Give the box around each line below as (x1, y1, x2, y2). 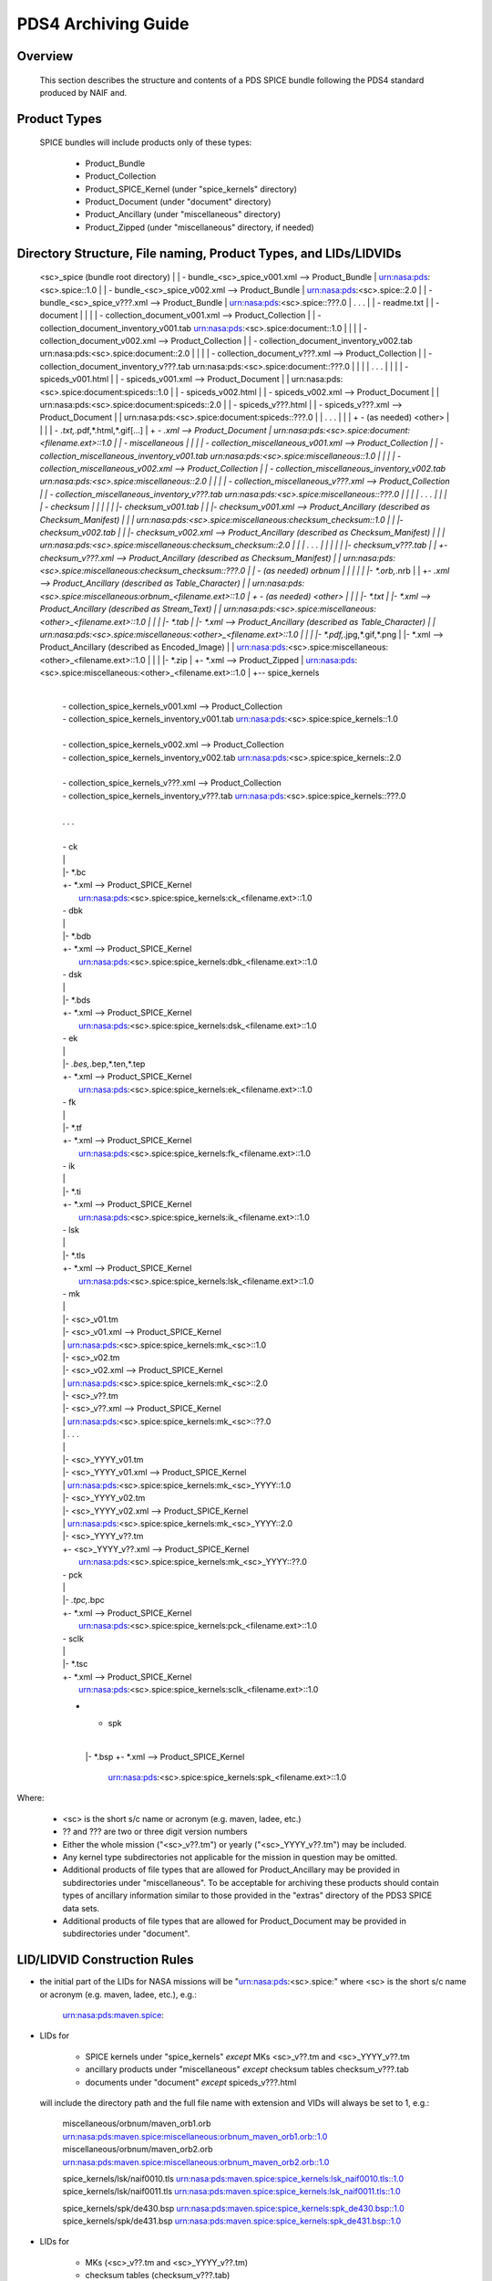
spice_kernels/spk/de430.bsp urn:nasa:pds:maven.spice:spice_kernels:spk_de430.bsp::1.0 (62, 2203, 405, 2213)
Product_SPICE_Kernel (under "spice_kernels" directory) (85, 183, 298, 194)
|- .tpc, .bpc (62, 1595, 105, 1606)
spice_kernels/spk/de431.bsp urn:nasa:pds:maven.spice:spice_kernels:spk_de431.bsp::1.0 (62, 2215, 402, 2226)
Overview (16, 48, 74, 64)
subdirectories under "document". (62, 1928, 190, 1939)
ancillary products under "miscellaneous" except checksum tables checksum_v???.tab (85, 2064, 409, 2075)
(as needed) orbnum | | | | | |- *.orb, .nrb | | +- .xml (262, 566, 450, 577)
